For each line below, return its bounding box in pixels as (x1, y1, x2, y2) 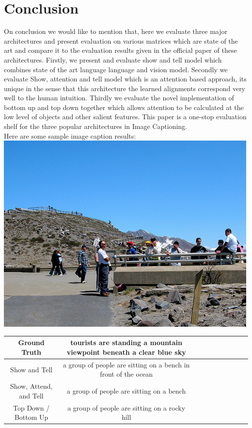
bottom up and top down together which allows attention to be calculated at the (4, 102, 244, 112)
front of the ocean (100, 369, 153, 379)
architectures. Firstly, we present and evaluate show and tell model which (4, 54, 222, 64)
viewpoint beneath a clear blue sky (66, 347, 186, 357)
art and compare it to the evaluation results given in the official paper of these (4, 45, 237, 55)
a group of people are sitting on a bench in (63, 359, 190, 369)
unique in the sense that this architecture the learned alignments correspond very (4, 83, 246, 93)
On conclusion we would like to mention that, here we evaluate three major (4, 26, 227, 36)
